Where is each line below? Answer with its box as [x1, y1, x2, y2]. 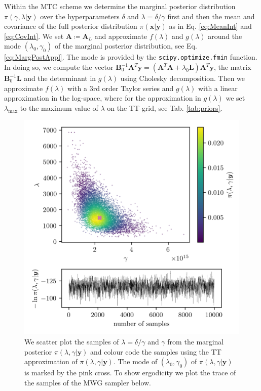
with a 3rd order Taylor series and [67, 82, 174, 93]
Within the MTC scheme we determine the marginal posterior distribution [4, 1, 236, 11]
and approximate [94, 30, 147, 41]
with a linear [198, 82, 238, 93]
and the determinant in [24, 73, 96, 83]
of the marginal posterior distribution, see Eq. [54, 40, 197, 51]
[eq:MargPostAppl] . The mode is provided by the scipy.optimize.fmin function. [4, 52, 257, 62]
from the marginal [167, 336, 224, 346]
